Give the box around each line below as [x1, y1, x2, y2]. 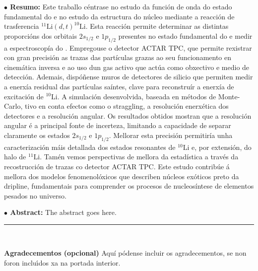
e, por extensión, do [192, 141, 252, 152]
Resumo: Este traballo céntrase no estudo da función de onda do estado [10, 1, 232, 11]
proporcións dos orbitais [4, 30, 77, 41]
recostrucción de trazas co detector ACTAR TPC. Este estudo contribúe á [4, 161, 230, 171]
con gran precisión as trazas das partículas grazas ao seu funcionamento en [4, 52, 232, 63]
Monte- [218, 91, 240, 101]
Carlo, [4, 101, 23, 111]
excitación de [4, 91, 44, 101]
